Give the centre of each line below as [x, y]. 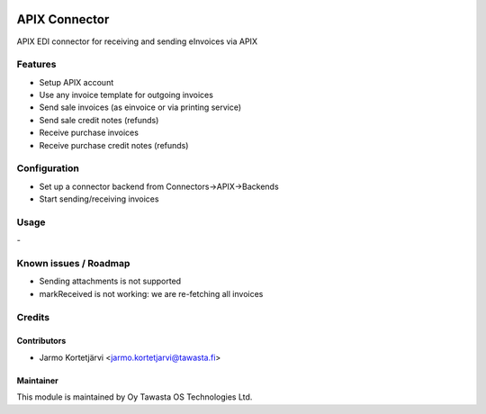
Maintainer [37, 380]
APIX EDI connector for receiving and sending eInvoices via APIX [137, 41]
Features [36, 65]
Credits [33, 317]
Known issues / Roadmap [73, 264]
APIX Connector [63, 19]
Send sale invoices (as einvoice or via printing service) [140, 107]
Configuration [48, 168]
